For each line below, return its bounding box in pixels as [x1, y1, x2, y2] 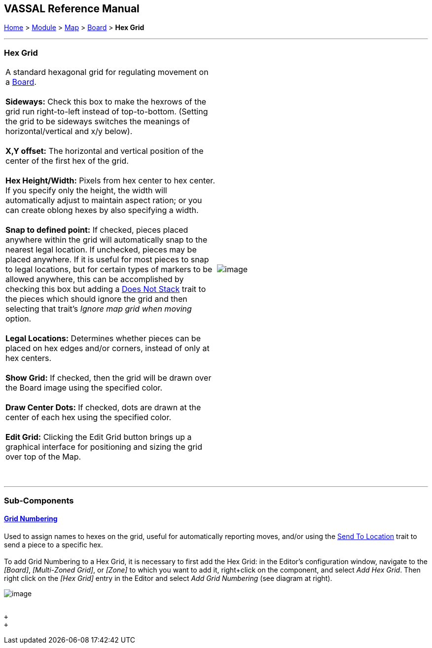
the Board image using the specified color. [5, 383, 163, 393]
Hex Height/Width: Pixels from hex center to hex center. [5, 176, 215, 186]
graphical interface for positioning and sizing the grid [5, 442, 203, 452]
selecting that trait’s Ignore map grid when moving [5, 304, 192, 314]
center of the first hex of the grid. [5, 156, 129, 166]
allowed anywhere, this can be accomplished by [5, 274, 184, 285]
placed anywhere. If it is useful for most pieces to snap [5, 254, 209, 265]
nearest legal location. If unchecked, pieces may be [5, 245, 197, 255]
